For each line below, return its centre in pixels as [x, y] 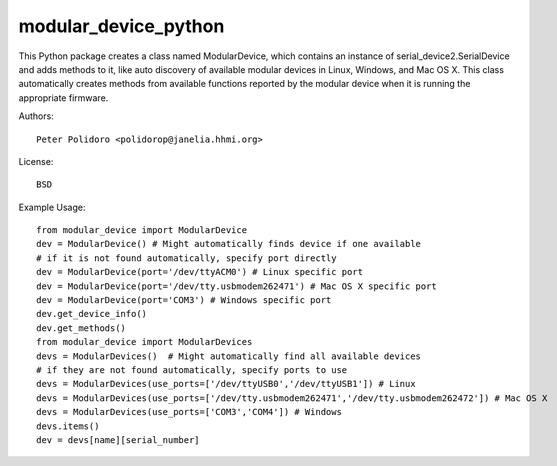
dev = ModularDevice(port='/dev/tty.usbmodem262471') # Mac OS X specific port [236, 286]
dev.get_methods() [81, 328]
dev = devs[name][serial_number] [118, 439]
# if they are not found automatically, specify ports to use [192, 369]
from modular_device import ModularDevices [144, 342]
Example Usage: [52, 207]
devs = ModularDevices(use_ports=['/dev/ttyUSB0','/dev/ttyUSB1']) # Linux [226, 384]
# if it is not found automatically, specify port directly [186, 258]
